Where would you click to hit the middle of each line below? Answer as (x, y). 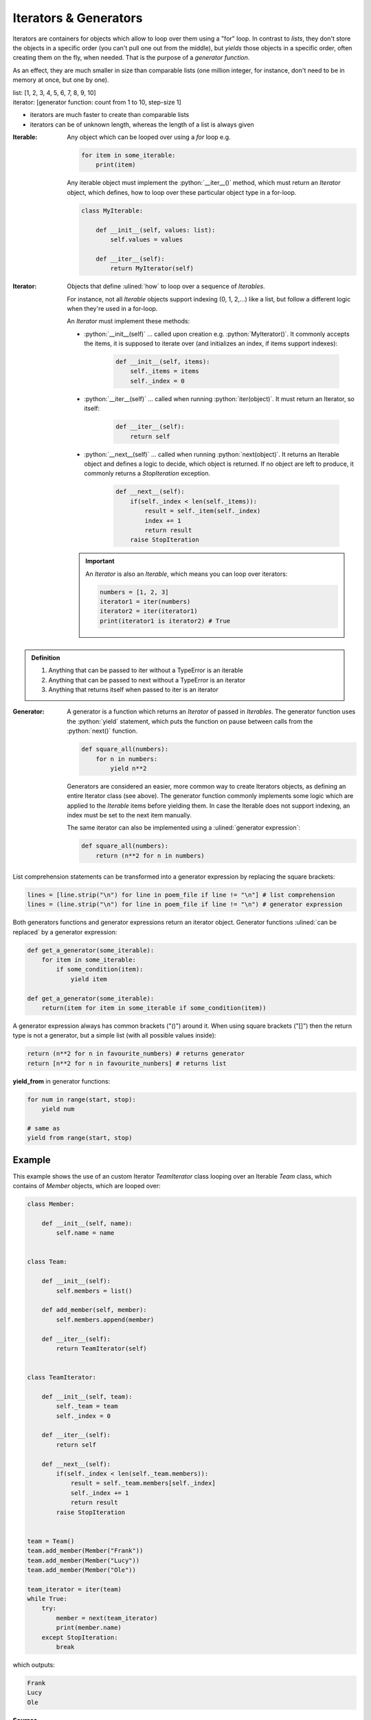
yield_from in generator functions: (61, 1081)
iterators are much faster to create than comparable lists (110, 115)
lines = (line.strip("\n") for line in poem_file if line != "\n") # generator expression (185, 904)
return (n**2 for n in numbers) (150, 856)
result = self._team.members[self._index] (143, 1483)
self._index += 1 (100, 1493)
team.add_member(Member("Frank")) (85, 1551)
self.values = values (147, 239)
